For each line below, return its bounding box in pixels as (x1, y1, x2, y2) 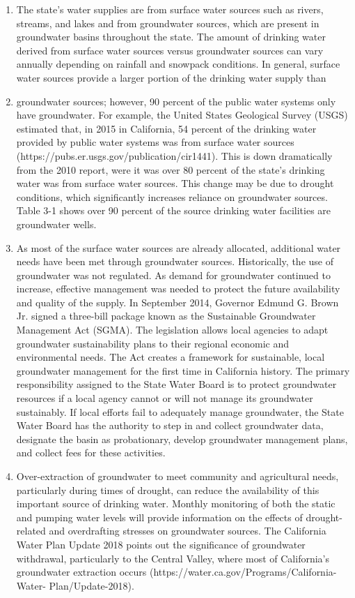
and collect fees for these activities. (16, 445, 166, 460)
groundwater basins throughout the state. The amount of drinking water (16, 29, 326, 44)
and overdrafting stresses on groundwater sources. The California (49, 523, 326, 538)
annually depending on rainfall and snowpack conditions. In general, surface (16, 57, 340, 71)
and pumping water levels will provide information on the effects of (16, 509, 303, 524)
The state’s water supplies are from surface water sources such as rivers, (16, 2, 324, 16)
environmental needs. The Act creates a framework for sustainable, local (16, 350, 325, 364)
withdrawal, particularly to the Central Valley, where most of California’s (16, 551, 329, 565)
